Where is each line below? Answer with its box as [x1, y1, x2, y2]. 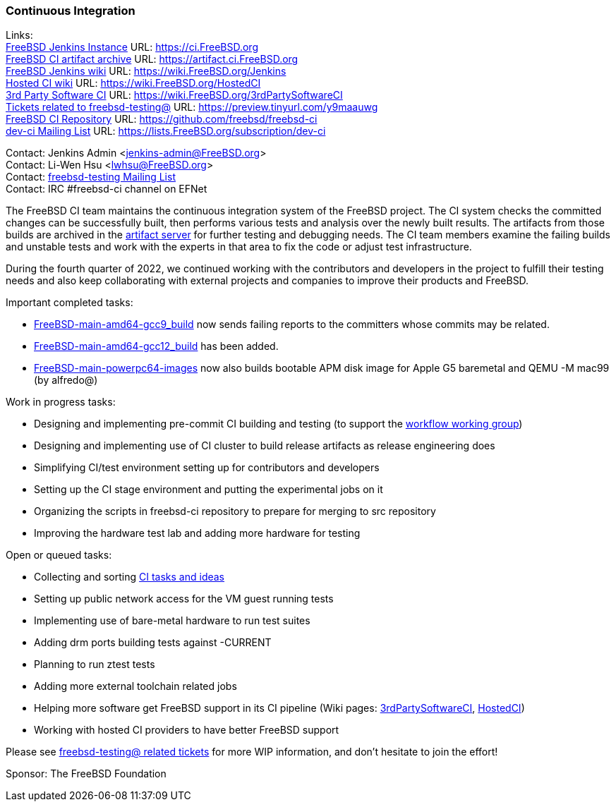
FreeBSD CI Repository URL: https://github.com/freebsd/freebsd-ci [6, 113, 318, 126]
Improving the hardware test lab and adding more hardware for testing [34, 527, 361, 540]
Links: [6, 29, 33, 42]
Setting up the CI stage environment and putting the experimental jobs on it [34, 483, 383, 496]
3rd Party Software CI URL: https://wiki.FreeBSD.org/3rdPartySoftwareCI [6, 89, 343, 102]
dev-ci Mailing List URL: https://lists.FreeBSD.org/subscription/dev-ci [6, 125, 326, 138]
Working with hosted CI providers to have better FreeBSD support [34, 724, 339, 736]
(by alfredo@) [34, 374, 98, 387]
